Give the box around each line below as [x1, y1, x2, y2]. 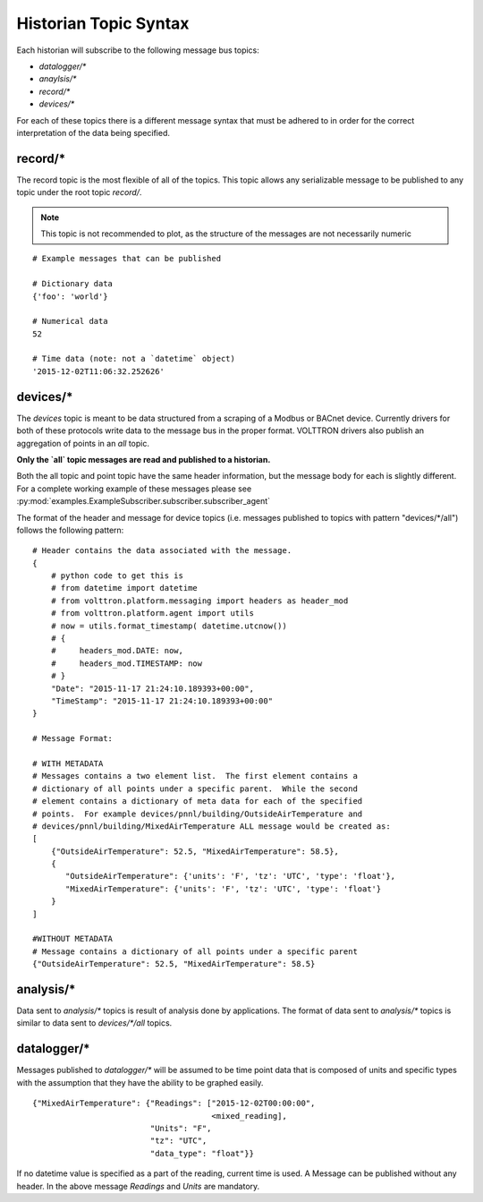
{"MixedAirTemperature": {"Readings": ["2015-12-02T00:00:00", [32, 1098, 316, 1109]
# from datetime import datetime [50, 583, 199, 593]
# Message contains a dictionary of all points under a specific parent [32, 946, 358, 957]
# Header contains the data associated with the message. [32, 546, 292, 556]
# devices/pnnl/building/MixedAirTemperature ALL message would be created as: [32, 821, 391, 831]
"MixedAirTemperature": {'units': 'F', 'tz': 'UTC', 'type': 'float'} [65, 883, 382, 894]
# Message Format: [32, 734, 114, 744]
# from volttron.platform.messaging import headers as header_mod [50, 595, 349, 606]
